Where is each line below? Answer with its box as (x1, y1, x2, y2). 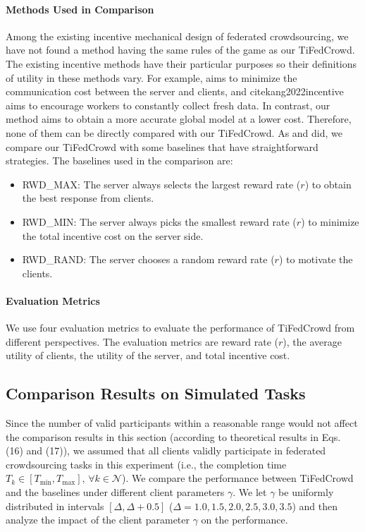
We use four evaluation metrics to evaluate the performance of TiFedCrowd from (6, 320, 355, 335)
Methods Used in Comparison (6, 1, 154, 16)
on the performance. (201, 512, 288, 527)
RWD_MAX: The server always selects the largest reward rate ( (22, 176, 301, 191)
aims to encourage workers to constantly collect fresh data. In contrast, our (6, 97, 330, 112)
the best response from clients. (22, 191, 154, 205)
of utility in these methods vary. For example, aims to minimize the (6, 70, 297, 85)
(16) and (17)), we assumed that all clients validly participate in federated (6, 443, 326, 458)
